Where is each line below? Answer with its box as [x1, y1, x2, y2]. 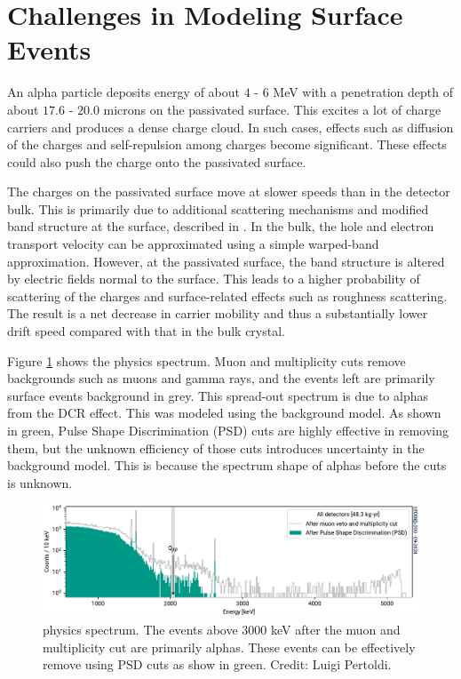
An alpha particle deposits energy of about [7, 83, 240, 101]
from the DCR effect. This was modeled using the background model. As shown [7, 403, 441, 422]
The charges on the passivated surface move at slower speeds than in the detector [7, 182, 450, 201]
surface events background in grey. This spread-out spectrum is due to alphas [7, 386, 429, 404]
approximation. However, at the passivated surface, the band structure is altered [7, 252, 445, 270]
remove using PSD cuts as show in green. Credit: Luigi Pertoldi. [43, 655, 392, 674]
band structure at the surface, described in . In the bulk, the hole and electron [7, 217, 434, 236]
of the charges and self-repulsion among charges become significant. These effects [7, 135, 447, 154]
